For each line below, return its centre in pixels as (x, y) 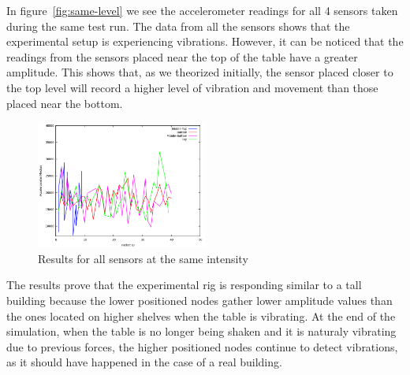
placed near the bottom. (65, 103)
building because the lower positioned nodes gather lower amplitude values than (199, 300)
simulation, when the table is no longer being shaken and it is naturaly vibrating (201, 331)
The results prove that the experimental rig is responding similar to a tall (184, 285)
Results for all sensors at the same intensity (143, 258)
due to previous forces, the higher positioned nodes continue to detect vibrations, (202, 346)
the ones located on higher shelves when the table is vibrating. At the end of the (201, 316)
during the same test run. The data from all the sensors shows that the (178, 26)
